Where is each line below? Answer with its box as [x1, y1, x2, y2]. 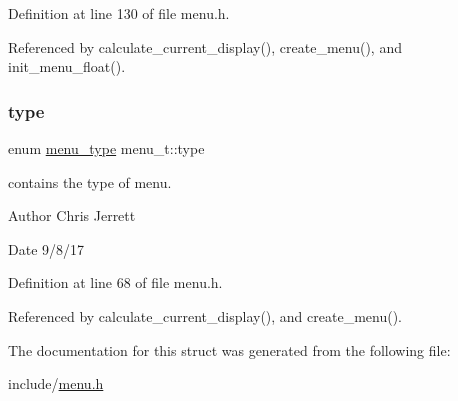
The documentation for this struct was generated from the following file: [8, 339, 451, 360]
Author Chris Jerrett [8, 205, 136, 226]
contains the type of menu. [8, 171, 172, 192]
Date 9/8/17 [8, 238, 85, 259]
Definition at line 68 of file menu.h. [8, 272, 223, 293]
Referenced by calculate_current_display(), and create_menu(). [8, 305, 402, 326]
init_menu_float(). [8, 56, 126, 77]
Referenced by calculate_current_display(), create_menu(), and [8, 36, 402, 57]
